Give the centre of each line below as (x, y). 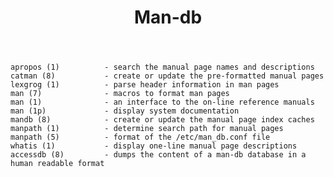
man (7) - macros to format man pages (120, 94)
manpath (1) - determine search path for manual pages (147, 129)
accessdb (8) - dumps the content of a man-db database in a (158, 155)
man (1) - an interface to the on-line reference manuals (162, 102)
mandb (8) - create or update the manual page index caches (162, 120)
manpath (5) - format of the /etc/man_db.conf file (140, 137)
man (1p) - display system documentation (125, 111)
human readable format (57, 164)
